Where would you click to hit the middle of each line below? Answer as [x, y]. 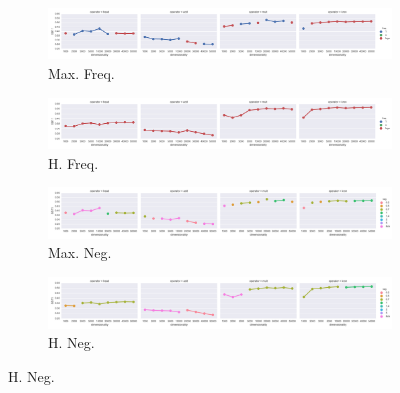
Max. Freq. [81, 72]
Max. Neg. [80, 252]
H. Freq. [73, 162]
